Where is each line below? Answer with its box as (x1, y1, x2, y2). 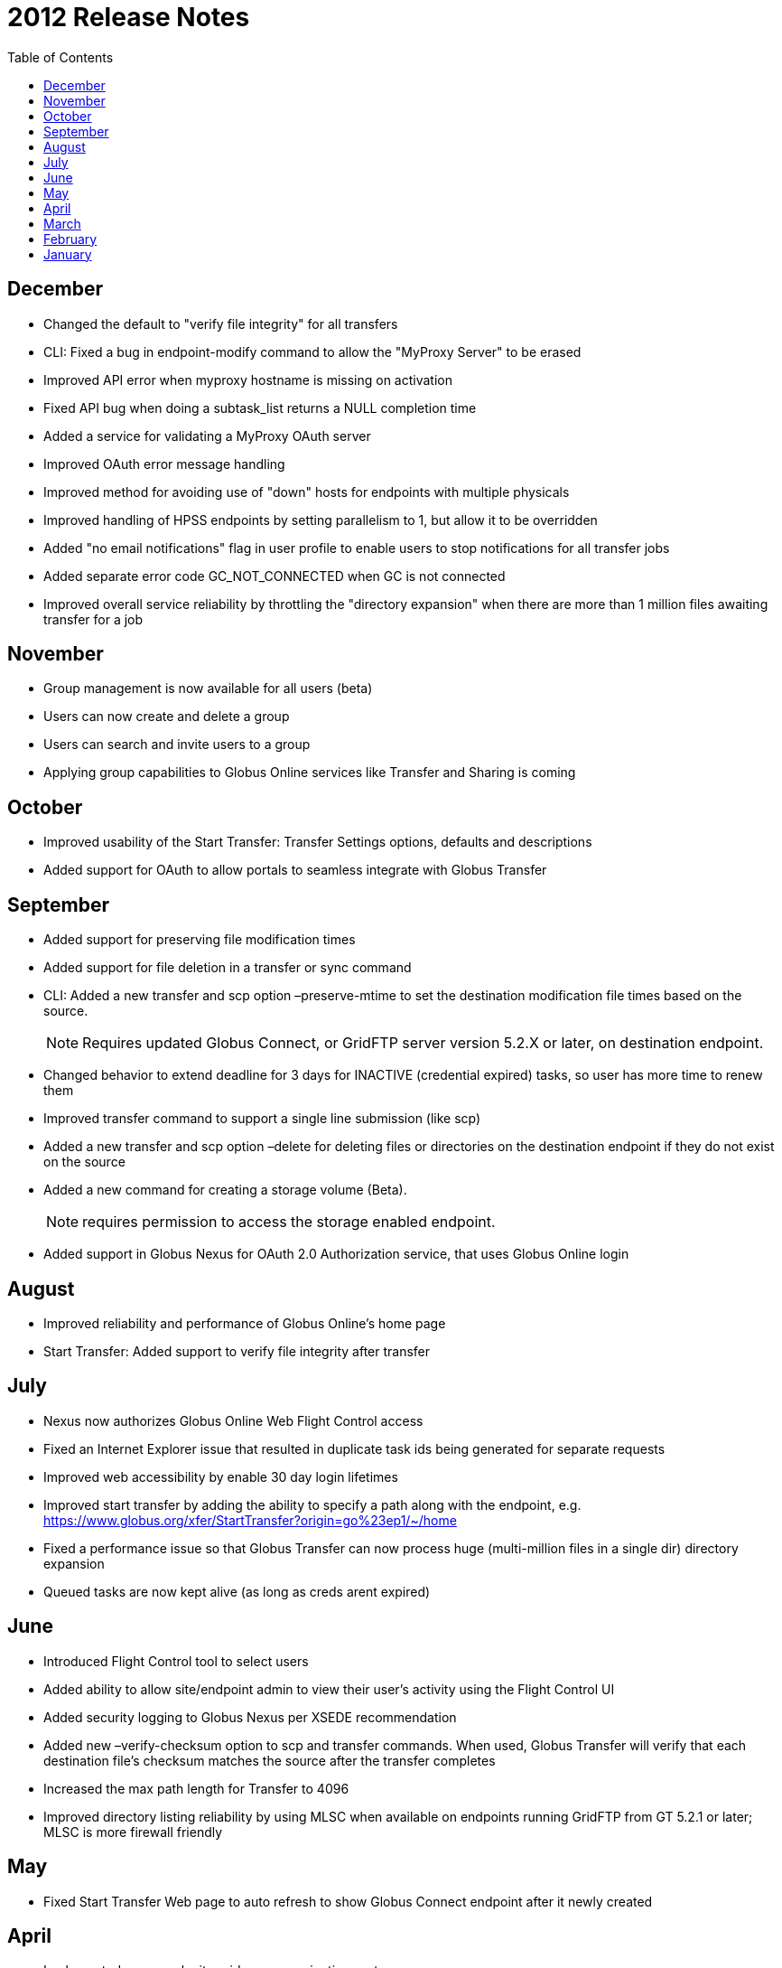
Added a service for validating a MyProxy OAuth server (43, 427, 371, 444)
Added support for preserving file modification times (43, 932, 356, 948)
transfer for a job (43, 611, 144, 627)
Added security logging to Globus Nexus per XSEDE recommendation (43, 1709, 457, 1725)
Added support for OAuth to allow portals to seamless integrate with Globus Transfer (43, 862, 547, 878)
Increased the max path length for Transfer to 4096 (43, 1780, 349, 1796)
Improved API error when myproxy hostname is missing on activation (43, 371, 452, 388)
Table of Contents (7, 49, 114, 65)
